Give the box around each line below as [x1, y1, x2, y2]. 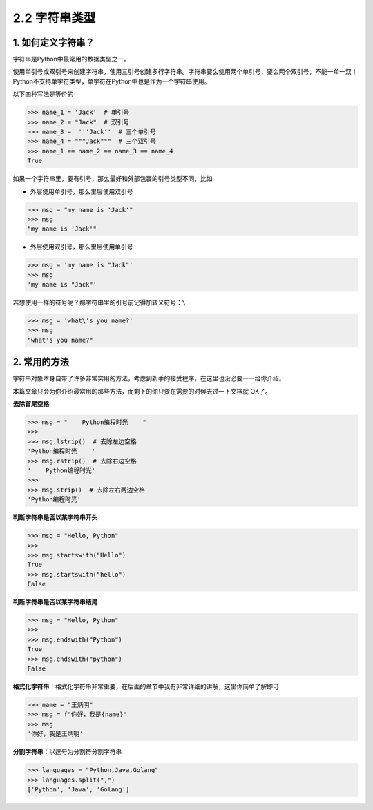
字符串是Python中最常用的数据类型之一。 [12, 55, 131, 64]
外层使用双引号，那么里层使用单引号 [30, 242, 133, 251]
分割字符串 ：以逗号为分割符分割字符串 [12, 748, 122, 756]
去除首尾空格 [12, 400, 50, 408]
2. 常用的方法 [12, 356, 69, 368]
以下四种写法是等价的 [12, 90, 74, 98]
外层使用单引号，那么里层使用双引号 [30, 187, 133, 195]
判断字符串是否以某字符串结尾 [12, 598, 98, 606]
